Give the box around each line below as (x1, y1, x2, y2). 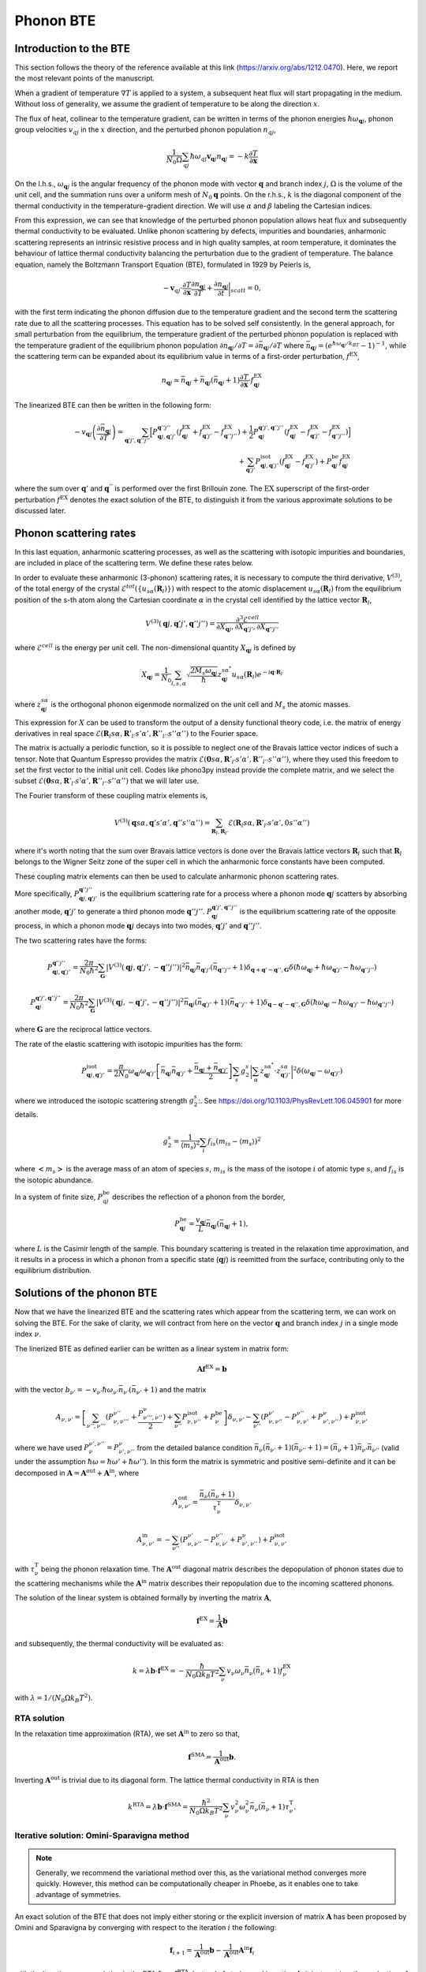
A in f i (237, 1944, 255, 1956)
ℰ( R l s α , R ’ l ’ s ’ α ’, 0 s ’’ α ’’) (227, 819, 310, 829)
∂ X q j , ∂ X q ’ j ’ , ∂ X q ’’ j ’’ (216, 622, 279, 633)
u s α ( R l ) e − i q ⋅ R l (231, 668, 283, 681)
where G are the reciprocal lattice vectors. (14, 1025, 153, 1034)
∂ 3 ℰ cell (235, 614, 260, 624)
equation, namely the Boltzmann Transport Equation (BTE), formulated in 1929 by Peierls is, (14, 260, 312, 269)
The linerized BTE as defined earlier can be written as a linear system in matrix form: (14, 1343, 290, 1353)
